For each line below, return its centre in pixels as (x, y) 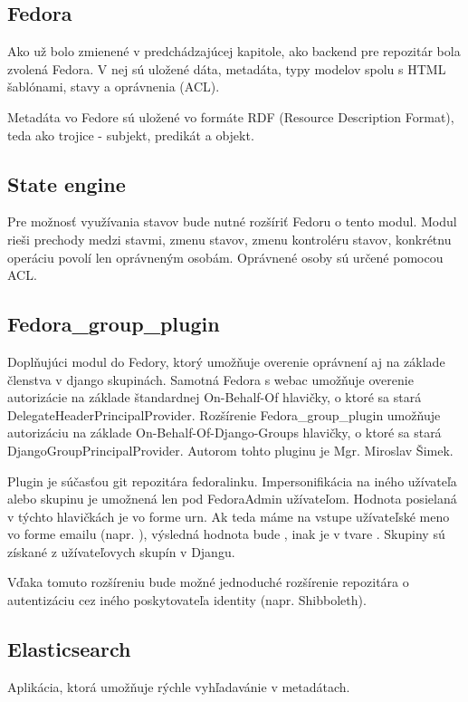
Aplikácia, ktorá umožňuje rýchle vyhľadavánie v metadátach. (179, 686)
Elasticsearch (69, 649)
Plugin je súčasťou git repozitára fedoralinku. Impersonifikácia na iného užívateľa (232, 481)
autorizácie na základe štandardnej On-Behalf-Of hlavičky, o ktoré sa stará (215, 397)
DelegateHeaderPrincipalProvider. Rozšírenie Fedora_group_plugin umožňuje (224, 414)
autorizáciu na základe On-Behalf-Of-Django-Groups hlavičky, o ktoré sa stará (224, 433)
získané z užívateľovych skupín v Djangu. (121, 551)
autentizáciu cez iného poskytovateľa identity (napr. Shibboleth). (187, 600)
